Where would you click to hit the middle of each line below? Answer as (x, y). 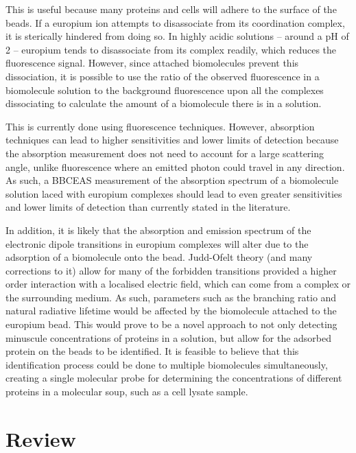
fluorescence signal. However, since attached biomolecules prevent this (152, 63)
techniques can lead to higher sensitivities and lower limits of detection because (172, 140)
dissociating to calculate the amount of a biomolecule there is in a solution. (164, 103)
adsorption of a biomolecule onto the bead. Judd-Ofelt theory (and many (159, 257)
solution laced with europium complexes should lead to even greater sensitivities (174, 193)
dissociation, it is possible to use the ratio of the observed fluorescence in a (163, 76)
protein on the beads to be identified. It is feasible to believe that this (152, 351)
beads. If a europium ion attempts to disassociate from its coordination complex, (175, 22)
